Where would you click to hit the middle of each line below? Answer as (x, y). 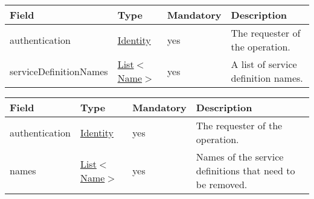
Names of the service (240, 157)
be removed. (222, 184)
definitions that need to (245, 170)
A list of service (264, 64)
